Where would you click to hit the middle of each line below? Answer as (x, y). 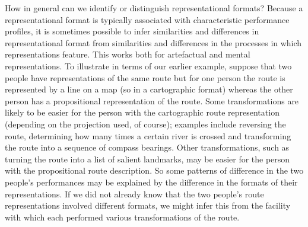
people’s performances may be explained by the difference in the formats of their (151, 182)
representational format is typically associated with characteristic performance (147, 19)
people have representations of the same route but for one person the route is (145, 77)
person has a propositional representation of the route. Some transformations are (152, 100)
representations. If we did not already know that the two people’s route (134, 194)
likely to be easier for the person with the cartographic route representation (142, 112)
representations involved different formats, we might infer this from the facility (148, 205)
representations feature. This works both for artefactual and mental (128, 54)
